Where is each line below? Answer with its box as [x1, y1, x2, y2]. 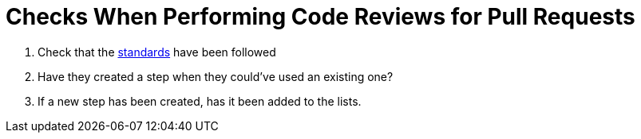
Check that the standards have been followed [38, 44, 276, 59]
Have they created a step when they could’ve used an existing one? [38, 69, 394, 83]
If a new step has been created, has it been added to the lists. [38, 94, 362, 108]
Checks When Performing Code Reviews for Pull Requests [6, 3, 635, 30]
